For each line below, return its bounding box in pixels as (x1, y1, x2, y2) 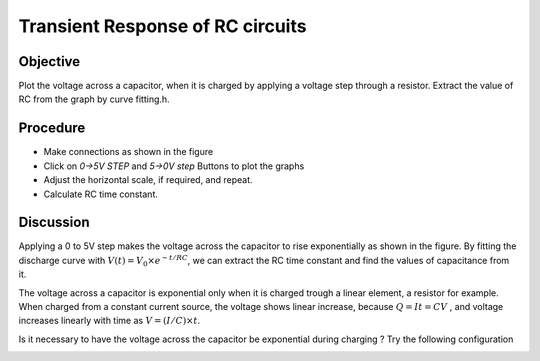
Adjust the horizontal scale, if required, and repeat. (43, 174, 254, 186)
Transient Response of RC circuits (18, 15, 307, 37)
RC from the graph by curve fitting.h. (18, 93, 170, 105)
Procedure (18, 120, 86, 137)
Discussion (18, 214, 90, 231)
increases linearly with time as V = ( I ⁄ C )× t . (18, 315, 201, 327)
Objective (18, 53, 81, 70)
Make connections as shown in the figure (43, 146, 214, 158)
